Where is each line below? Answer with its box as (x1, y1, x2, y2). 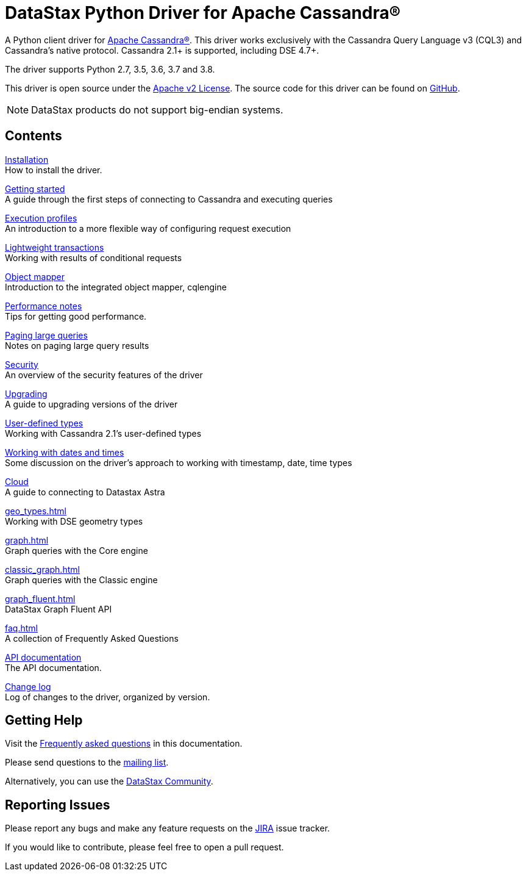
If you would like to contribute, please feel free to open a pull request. (5, 842, 284, 853)
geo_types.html (5, 505, 66, 516)
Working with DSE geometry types (5, 515, 143, 526)
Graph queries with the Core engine (5, 545, 148, 556)
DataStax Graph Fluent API (5, 603, 112, 614)
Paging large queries (5, 329, 88, 340)
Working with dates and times (5, 447, 124, 458)
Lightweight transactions (5, 242, 104, 253)
